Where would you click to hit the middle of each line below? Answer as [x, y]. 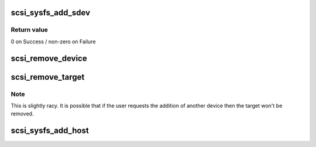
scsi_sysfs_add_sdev [51, 13]
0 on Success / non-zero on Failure [53, 42]
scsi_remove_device [49, 58]
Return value [29, 30]
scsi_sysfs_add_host [50, 131]
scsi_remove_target [48, 77]
